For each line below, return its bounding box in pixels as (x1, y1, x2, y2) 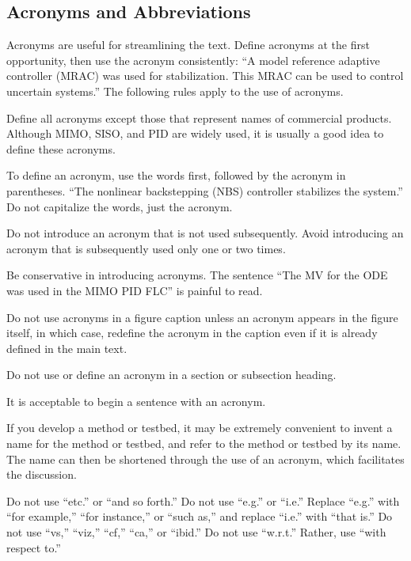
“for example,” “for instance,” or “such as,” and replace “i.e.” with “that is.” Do (6, 508, 393, 525)
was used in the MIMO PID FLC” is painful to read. (6, 282, 263, 298)
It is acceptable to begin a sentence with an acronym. (6, 392, 266, 409)
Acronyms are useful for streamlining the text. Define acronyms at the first (6, 36, 370, 53)
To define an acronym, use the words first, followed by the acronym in (6, 167, 346, 184)
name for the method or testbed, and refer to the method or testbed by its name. (6, 435, 401, 452)
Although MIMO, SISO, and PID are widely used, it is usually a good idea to (6, 125, 384, 142)
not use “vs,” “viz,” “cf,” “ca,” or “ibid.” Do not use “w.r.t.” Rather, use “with (6, 524, 386, 540)
